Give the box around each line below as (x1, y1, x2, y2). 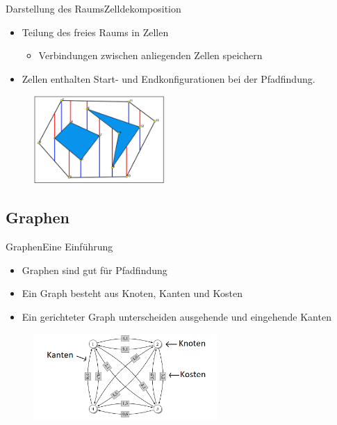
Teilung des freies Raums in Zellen (22, 24, 169, 39)
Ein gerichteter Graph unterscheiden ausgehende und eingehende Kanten (22, 309, 331, 323)
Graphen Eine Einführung (6, 239, 113, 253)
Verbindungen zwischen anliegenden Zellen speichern (38, 48, 263, 63)
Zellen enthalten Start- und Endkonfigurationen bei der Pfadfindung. (22, 71, 315, 86)
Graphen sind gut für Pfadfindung (22, 262, 167, 277)
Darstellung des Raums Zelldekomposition (6, 1, 181, 15)
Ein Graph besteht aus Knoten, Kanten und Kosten (22, 286, 243, 300)
